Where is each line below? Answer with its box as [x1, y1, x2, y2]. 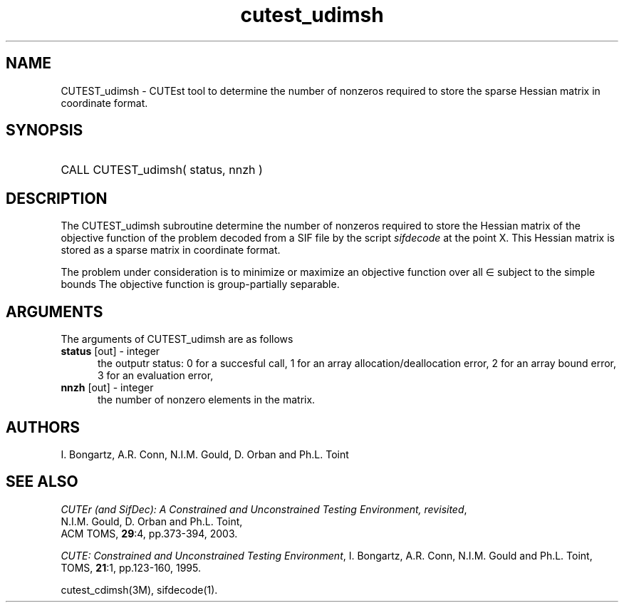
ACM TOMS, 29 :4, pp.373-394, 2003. [61, 527, 238, 540]
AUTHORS [6, 418, 80, 436]
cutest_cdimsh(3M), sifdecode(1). [61, 583, 218, 596]
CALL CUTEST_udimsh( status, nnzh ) [61, 163, 263, 177]
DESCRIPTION [6, 189, 108, 207]
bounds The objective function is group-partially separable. [61, 278, 340, 291]
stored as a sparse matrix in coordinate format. [61, 244, 281, 257]
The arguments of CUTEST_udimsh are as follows [61, 333, 293, 346]
